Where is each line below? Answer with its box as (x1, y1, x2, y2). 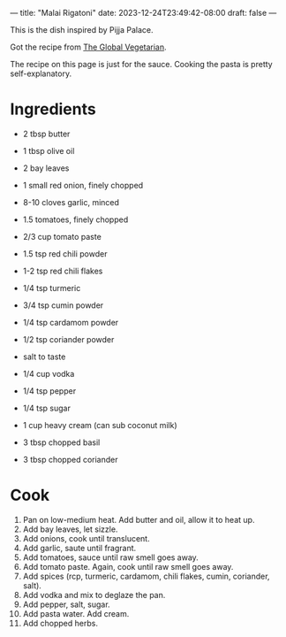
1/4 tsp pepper (22, 385, 77, 396)
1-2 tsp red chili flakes (22, 265, 103, 276)
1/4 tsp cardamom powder (22, 317, 119, 327)
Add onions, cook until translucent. (22, 533, 150, 543)
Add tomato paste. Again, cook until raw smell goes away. (22, 561, 234, 572)
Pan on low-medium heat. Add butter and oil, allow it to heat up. (22, 514, 255, 525)
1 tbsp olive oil (22, 145, 75, 156)
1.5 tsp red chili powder (22, 248, 108, 259)
